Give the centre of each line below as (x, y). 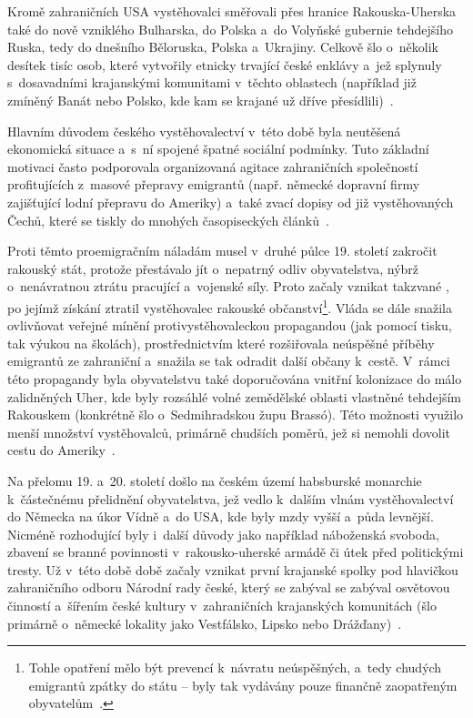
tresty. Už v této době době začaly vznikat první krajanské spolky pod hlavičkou (233, 569)
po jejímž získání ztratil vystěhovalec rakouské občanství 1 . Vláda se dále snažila (230, 306)
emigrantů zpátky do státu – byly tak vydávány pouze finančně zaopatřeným (243, 685)
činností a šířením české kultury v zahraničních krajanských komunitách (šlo (222, 606)
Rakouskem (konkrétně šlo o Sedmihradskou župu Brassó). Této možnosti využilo (236, 415)
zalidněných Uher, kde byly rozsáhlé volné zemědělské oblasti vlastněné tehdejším (234, 396)
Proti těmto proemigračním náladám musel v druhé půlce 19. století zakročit (222, 251)
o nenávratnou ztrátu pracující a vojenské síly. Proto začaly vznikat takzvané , (228, 286)
